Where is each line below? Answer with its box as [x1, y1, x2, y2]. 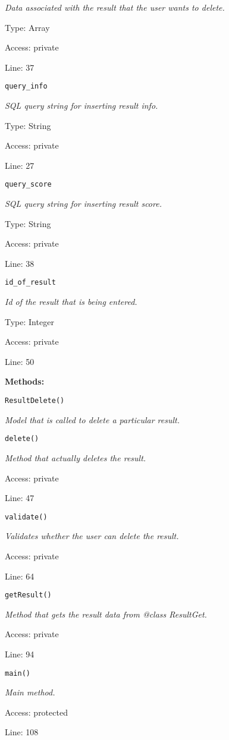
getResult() [5, 591, 52, 600]
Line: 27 [5, 159, 34, 171]
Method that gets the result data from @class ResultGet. [5, 607, 207, 620]
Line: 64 [5, 569, 34, 582]
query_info [5, 82, 48, 91]
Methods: [5, 375, 45, 388]
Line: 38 [5, 257, 34, 269]
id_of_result [5, 278, 56, 287]
